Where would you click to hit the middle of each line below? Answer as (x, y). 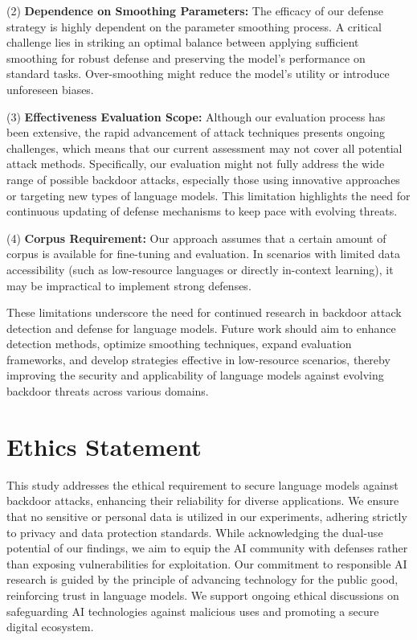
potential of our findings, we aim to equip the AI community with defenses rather (207, 548)
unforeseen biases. (50, 89)
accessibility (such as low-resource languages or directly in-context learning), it (200, 269)
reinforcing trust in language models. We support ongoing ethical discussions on (203, 595)
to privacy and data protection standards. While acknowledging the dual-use (195, 532)
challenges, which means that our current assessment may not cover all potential (204, 148)
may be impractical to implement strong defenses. (129, 285)
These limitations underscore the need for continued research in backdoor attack (204, 312)
